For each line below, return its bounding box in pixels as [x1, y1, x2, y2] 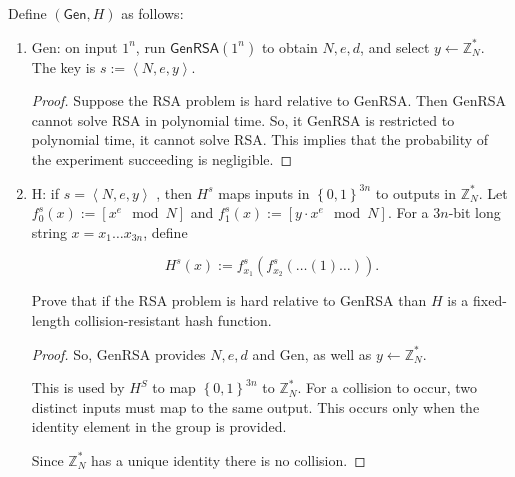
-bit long [448, 202, 501, 223]
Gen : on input [31, 36, 118, 57]
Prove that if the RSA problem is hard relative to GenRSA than [31, 290, 427, 311]
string [31, 221, 67, 242]
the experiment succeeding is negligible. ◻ [31, 148, 293, 169]
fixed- [473, 290, 507, 311]
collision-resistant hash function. [74, 309, 272, 330]
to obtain [261, 36, 318, 57]
